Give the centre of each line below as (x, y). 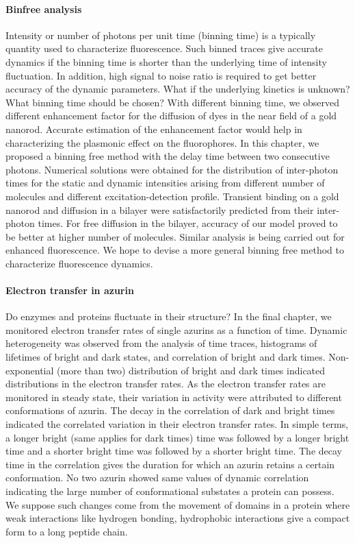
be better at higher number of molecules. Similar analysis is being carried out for (175, 236)
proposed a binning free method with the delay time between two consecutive (168, 156)
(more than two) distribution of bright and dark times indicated (191, 370)
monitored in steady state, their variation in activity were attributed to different (174, 397)
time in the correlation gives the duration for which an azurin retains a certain (170, 464)
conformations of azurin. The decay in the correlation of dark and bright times (170, 410)
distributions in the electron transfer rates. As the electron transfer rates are (166, 384)
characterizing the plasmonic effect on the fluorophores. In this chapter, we (162, 142)
